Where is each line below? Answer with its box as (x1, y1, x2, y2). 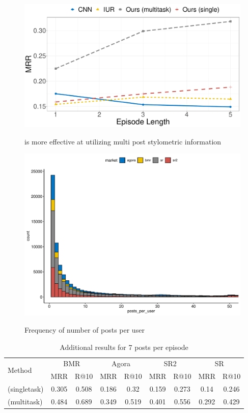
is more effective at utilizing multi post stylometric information (24, 136, 222, 146)
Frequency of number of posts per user (24, 324, 145, 335)
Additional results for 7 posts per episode (60, 341, 188, 352)
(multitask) (8, 396, 43, 406)
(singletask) (8, 383, 44, 394)
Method (8, 364, 32, 375)
